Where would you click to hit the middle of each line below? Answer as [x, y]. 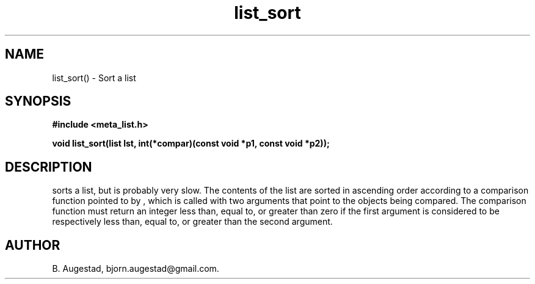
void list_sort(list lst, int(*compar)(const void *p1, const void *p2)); [191, 144]
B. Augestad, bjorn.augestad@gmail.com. [136, 269]
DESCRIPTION [49, 167]
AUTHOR [33, 245]
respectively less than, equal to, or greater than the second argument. [192, 222]
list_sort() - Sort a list [94, 78]
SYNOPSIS [38, 101]
